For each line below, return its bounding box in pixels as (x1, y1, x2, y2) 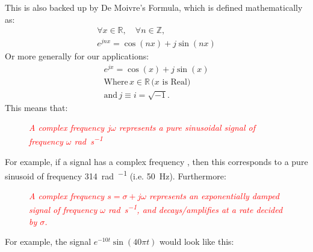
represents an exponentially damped (149, 189, 279, 202)
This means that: (5, 101, 68, 113)
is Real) (162, 78, 191, 87)
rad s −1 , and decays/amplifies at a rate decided (108, 202, 283, 216)
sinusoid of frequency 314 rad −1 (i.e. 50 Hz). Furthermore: (5, 167, 226, 182)
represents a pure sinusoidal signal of (119, 121, 256, 134)
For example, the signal (5, 235, 91, 248)
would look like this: (160, 235, 234, 248)
